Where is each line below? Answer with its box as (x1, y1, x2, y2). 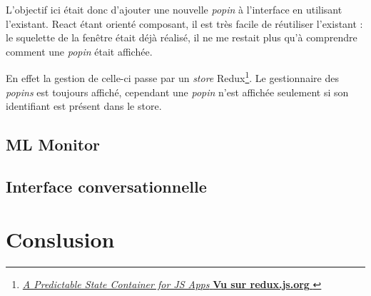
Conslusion (6, 224, 115, 253)
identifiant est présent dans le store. (6, 98, 162, 113)
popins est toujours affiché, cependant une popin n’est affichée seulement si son (6, 84, 349, 99)
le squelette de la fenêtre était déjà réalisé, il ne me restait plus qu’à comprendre (6, 30, 357, 45)
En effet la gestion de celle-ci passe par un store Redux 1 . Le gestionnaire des (6, 68, 339, 86)
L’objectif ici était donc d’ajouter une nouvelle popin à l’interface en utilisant (6, 2, 342, 16)
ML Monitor (6, 133, 101, 155)
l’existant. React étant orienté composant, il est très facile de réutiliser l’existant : (6, 16, 363, 31)
